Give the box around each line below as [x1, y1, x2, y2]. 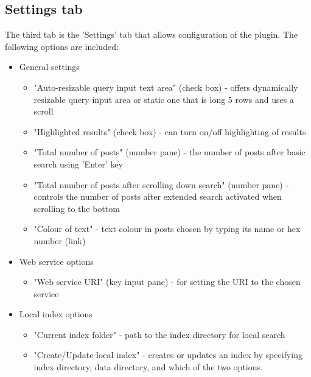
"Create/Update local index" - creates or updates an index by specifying [33, 348, 302, 361]
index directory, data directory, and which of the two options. [33, 361, 263, 373]
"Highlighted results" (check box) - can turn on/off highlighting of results [33, 125, 306, 138]
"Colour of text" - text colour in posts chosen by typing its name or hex [33, 222, 301, 235]
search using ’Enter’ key [33, 157, 123, 170]
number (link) [33, 234, 86, 247]
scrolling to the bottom [33, 202, 120, 214]
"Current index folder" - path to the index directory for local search [33, 328, 285, 340]
